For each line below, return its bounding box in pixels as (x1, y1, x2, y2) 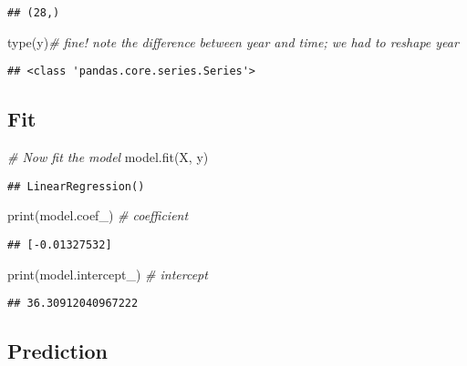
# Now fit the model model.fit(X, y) (7, 147, 209, 167)
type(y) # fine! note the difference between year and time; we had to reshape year (7, 32, 459, 51)
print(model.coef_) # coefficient (7, 206, 189, 225)
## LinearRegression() (7, 179, 145, 193)
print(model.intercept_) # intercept (7, 264, 208, 283)
